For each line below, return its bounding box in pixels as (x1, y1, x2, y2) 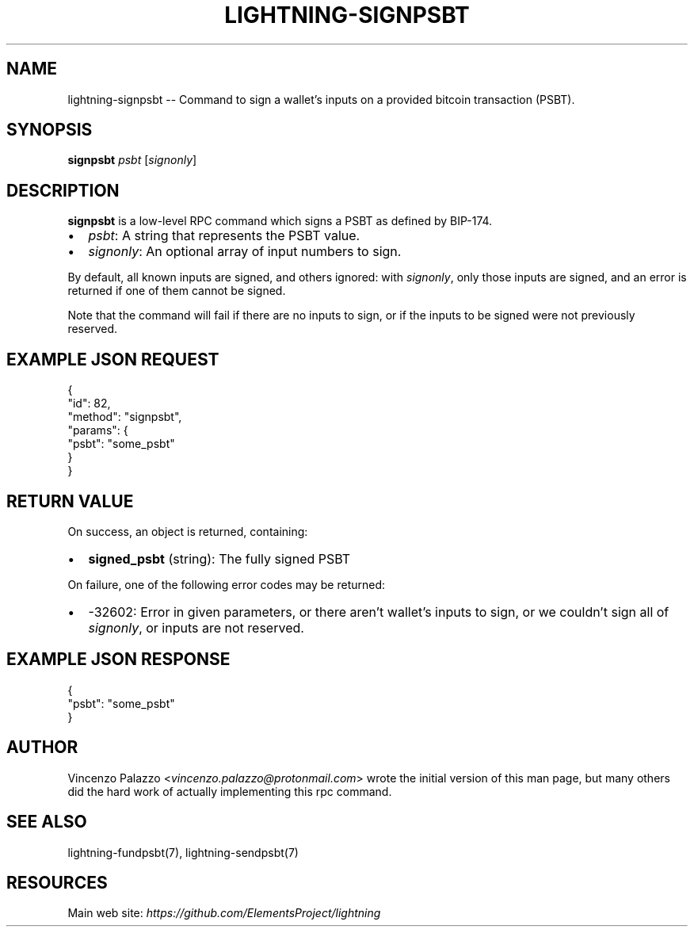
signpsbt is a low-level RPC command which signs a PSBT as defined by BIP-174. (67, 214, 493, 228)
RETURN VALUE (6, 491, 134, 511)
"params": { (67, 423, 128, 438)
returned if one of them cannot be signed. (67, 284, 286, 298)
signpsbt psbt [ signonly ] (67, 153, 197, 167)
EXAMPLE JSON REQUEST (6, 349, 219, 369)
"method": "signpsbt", (67, 410, 182, 424)
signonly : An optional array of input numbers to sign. (88, 243, 402, 260)
